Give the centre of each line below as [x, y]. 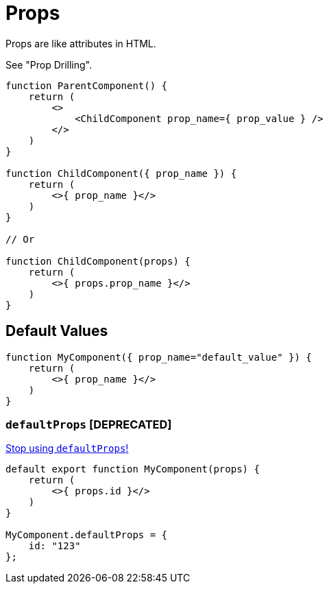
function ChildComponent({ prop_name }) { [121, 173]
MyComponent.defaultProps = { [87, 535]
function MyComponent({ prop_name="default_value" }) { [159, 357]
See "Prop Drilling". [49, 64]
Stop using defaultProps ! [67, 448]
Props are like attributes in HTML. [81, 43]
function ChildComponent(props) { [98, 261]
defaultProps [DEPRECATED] [89, 424]
